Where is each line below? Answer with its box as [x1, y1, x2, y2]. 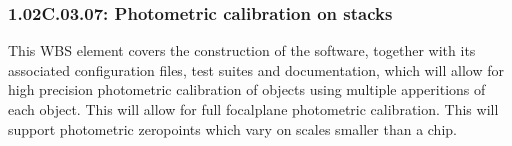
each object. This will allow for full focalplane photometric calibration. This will [8, 99, 499, 119]
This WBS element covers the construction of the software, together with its [8, 40, 476, 61]
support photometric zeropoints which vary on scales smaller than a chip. [8, 118, 457, 139]
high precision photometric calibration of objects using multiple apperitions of [8, 79, 486, 100]
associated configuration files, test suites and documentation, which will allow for [8, 59, 504, 80]
